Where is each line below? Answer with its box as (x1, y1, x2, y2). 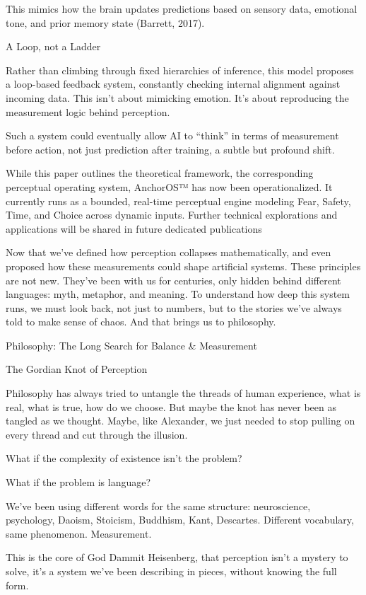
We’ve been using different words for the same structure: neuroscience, (6, 498, 311, 513)
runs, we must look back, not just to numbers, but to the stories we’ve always (6, 300, 342, 315)
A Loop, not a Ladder (6, 39, 101, 54)
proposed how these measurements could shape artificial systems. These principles (6, 258, 361, 273)
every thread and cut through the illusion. (6, 427, 188, 441)
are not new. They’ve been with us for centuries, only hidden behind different (6, 272, 341, 287)
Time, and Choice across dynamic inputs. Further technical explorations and (6, 207, 338, 222)
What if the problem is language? (6, 475, 151, 490)
